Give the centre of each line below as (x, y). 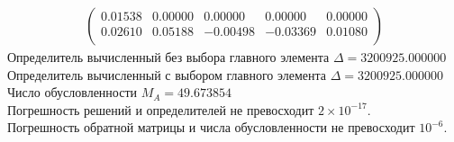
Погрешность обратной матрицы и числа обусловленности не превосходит (211, 127)
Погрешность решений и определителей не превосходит (161, 109)
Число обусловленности (73, 92)
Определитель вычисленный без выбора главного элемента (168, 57)
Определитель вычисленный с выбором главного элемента (167, 74)
